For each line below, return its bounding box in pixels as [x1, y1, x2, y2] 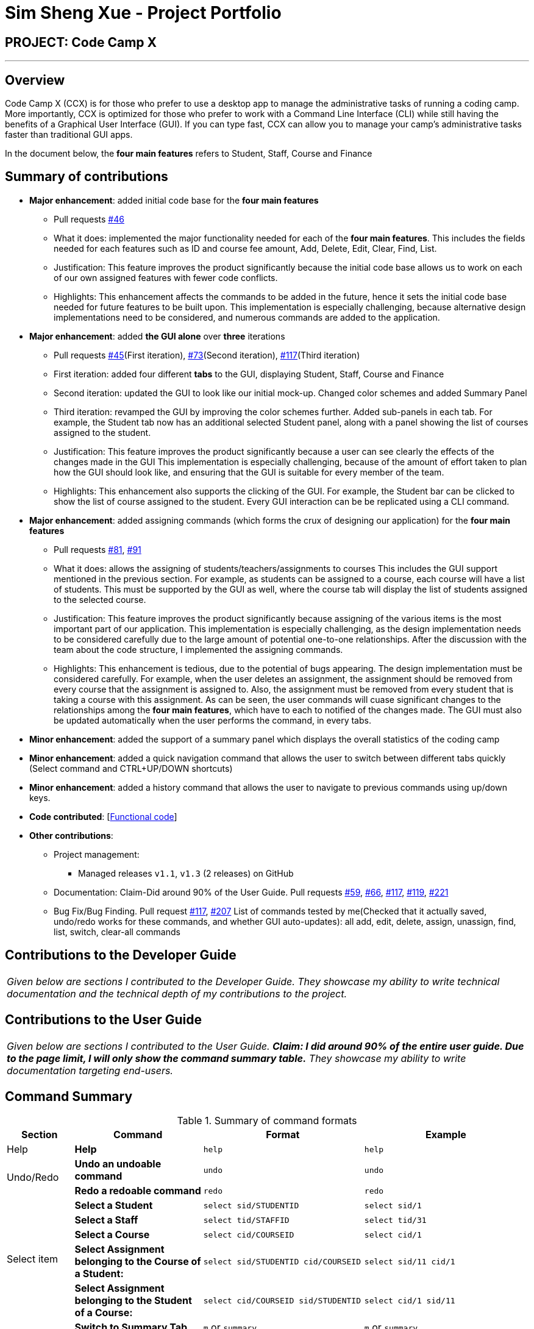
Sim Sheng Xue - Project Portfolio [5, 2, 282, 23]
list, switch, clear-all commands [54, 926, 180, 937]
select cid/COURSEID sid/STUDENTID [203, 1295, 361, 1305]
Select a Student [74, 1199, 153, 1212]
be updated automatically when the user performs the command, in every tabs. [54, 714, 371, 725]
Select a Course [74, 1228, 150, 1241]
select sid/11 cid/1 [364, 1256, 455, 1266]
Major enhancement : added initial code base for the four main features [29, 194, 319, 205]
